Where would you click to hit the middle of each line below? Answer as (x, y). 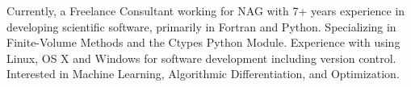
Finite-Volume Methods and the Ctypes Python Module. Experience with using (203, 42)
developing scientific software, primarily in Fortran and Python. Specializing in (201, 26)
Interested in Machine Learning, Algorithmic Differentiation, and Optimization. (203, 74)
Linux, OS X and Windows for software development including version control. (201, 58)
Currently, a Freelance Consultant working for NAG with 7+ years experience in (206, 10)
